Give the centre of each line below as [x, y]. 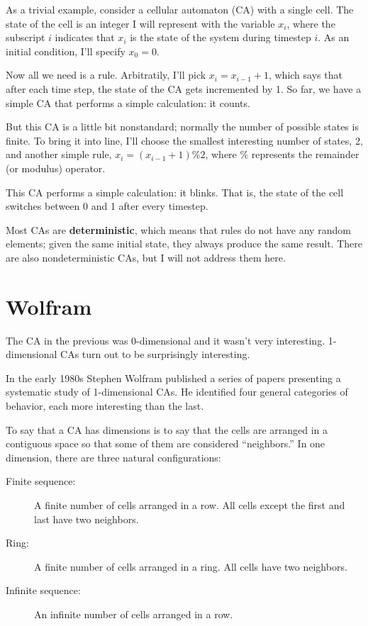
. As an [334, 37]
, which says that [305, 75]
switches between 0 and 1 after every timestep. [107, 206]
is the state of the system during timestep [221, 37]
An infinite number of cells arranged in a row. [134, 614]
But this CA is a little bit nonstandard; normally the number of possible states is [182, 127]
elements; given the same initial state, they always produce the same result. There [184, 244]
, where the [311, 23]
